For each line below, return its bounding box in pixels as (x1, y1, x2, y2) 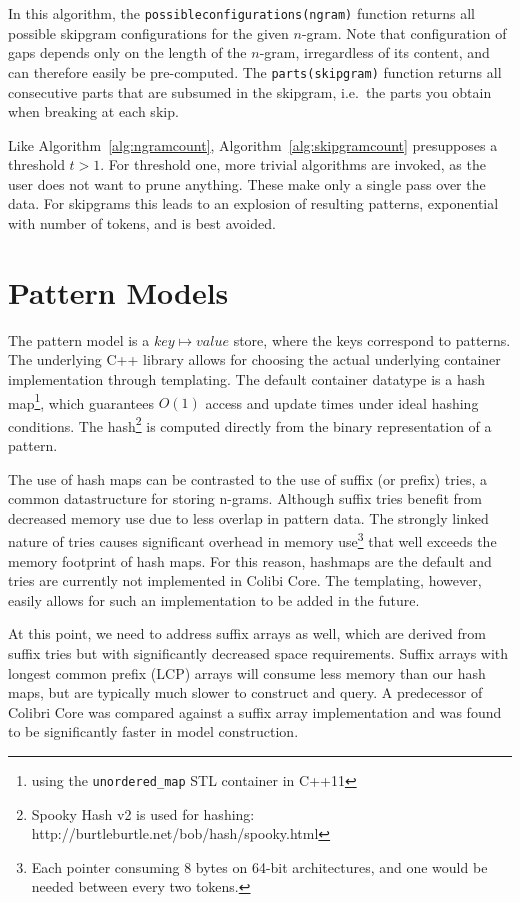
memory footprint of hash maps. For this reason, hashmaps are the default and (8, 550, 492, 571)
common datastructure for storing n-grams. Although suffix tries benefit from (8, 488, 482, 509)
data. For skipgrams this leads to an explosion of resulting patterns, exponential (8, 193, 499, 214)
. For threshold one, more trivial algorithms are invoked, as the (100, 154, 486, 175)
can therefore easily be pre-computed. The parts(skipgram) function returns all (8, 61, 502, 82)
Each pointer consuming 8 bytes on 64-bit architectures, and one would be (31, 856, 488, 877)
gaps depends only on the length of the (8, 42, 247, 63)
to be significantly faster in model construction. (8, 721, 299, 742)
